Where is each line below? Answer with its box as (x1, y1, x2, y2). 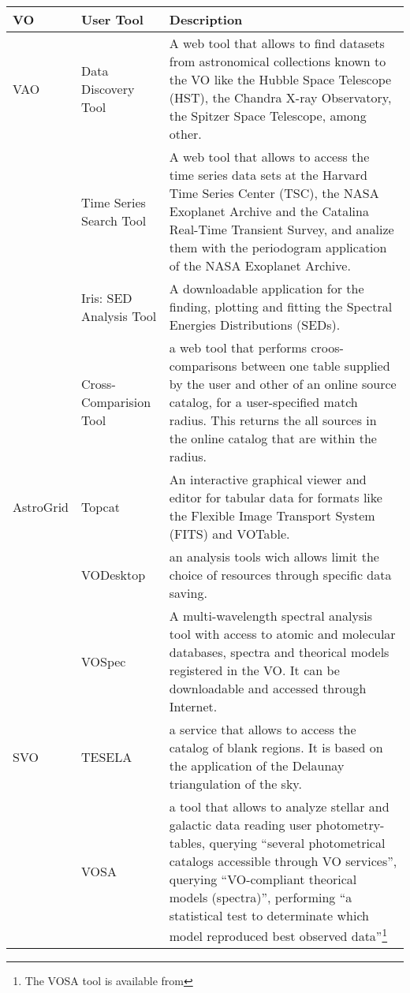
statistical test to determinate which (169, 906, 369, 924)
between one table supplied (240, 357, 390, 375)
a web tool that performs (169, 338, 307, 357)
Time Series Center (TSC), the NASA (169, 184, 379, 202)
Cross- (80, 375, 116, 393)
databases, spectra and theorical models (169, 643, 389, 661)
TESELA (80, 747, 132, 766)
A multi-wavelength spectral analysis (169, 607, 372, 625)
